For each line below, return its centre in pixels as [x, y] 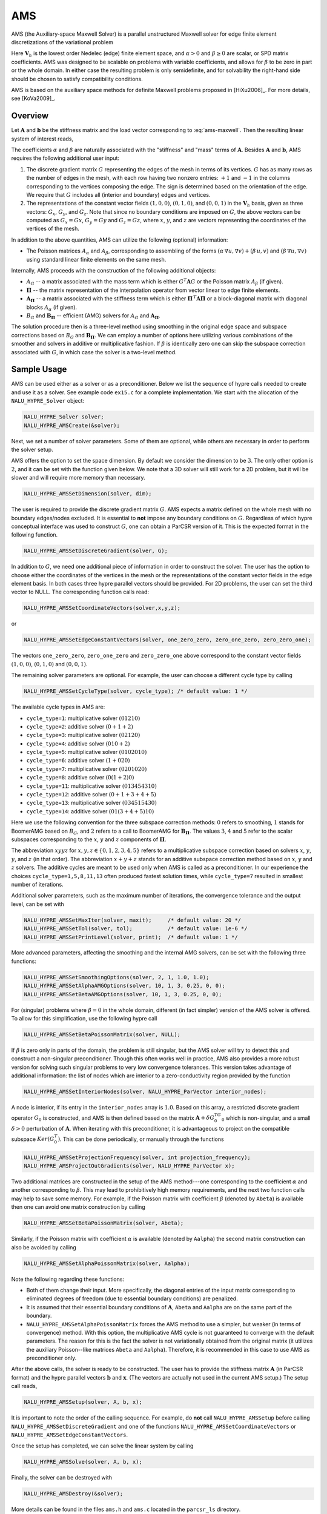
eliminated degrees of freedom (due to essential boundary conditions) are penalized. [132, 1298]
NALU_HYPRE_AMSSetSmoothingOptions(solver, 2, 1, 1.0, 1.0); [117, 977]
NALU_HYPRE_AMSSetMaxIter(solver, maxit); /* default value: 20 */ [133, 920]
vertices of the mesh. [53, 229]
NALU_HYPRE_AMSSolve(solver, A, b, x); [83, 1462]
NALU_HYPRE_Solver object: [48, 401]
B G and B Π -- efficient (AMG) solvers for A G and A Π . [93, 316]
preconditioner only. [51, 1358]
